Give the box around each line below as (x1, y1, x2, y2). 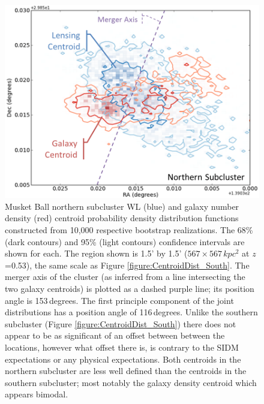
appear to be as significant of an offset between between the (5, 329, 225, 342)
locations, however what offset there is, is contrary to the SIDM (5, 340, 239, 353)
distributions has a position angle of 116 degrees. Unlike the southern (5, 306, 258, 318)
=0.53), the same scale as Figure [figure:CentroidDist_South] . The (5, 258, 250, 271)
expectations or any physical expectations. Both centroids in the (5, 352, 241, 365)
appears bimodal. (5, 388, 68, 400)
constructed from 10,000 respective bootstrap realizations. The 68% (5, 224, 253, 236)
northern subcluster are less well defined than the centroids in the (5, 364, 247, 377)
